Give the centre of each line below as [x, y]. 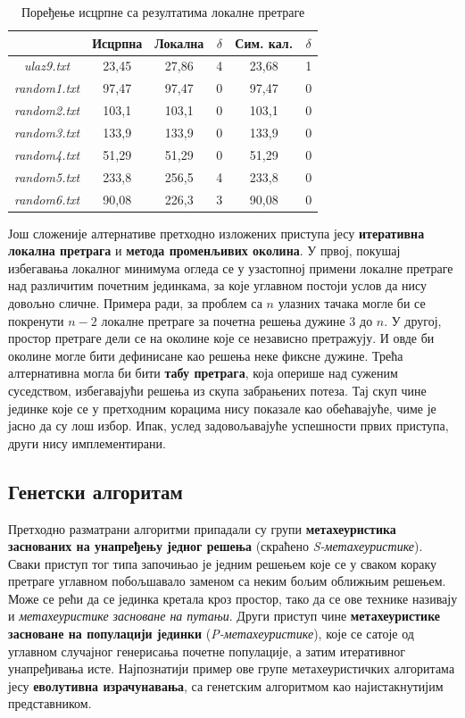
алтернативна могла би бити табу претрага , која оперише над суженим [203, 373]
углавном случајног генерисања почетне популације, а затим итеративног [207, 651]
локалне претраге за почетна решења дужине [223, 320]
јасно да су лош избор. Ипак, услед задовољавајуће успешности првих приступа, [228, 426]
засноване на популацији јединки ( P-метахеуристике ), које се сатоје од [211, 634]
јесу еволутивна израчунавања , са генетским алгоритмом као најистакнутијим [226, 685]
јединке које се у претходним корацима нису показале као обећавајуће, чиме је [222, 408]
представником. [50, 703]
